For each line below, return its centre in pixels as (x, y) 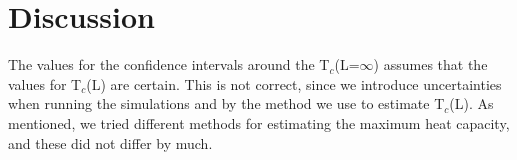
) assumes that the (430, 64)
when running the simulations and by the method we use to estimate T (226, 103)
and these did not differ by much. (110, 142)
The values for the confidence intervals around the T (169, 64)
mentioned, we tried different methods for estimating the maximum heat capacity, (259, 122)
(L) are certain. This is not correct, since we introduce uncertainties (294, 83)
